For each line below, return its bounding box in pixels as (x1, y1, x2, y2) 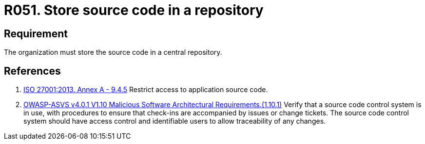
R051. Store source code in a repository (4, 2, 264, 18)
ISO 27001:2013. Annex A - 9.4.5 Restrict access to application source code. (23, 85, 268, 94)
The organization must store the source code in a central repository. (4, 48, 222, 57)
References (4, 64, 61, 77)
